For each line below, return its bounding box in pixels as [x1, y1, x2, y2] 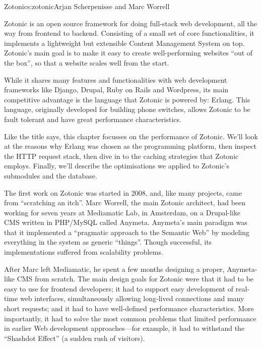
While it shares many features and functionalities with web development [4, 74, 227, 85]
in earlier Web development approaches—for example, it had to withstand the [4, 323, 245, 333]
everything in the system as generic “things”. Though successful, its [4, 237, 212, 247]
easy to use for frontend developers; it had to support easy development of [4, 283, 234, 294]
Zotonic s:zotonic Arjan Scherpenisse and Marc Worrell [4, 1, 170, 11]
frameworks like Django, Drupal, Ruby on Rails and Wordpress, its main [4, 84, 229, 95]
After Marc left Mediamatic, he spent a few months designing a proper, [4, 263, 225, 274]
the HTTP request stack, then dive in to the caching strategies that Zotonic [4, 150, 239, 161]
